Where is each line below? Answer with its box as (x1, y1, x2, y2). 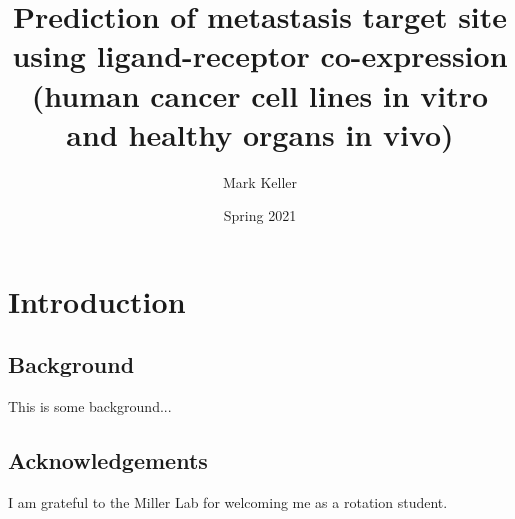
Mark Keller (223, 171, 297, 192)
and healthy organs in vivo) (66, 113, 454, 154)
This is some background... (8, 396, 172, 417)
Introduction (8, 280, 186, 321)
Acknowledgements (8, 445, 208, 476)
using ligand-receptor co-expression (12, 35, 508, 76)
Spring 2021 (223, 205, 297, 226)
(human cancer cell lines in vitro (31, 74, 489, 115)
